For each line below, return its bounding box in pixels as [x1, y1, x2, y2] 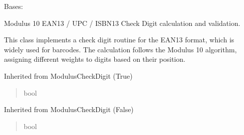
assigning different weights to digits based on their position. [4, 54, 185, 64]
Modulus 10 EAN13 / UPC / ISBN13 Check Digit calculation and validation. [4, 17, 241, 28]
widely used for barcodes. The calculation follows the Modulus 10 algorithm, [4, 44, 237, 54]
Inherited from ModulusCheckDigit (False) [4, 104, 134, 115]
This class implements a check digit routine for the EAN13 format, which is [4, 34, 235, 45]
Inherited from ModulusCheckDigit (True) [4, 70, 133, 81]
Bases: [4, 1, 23, 11]
